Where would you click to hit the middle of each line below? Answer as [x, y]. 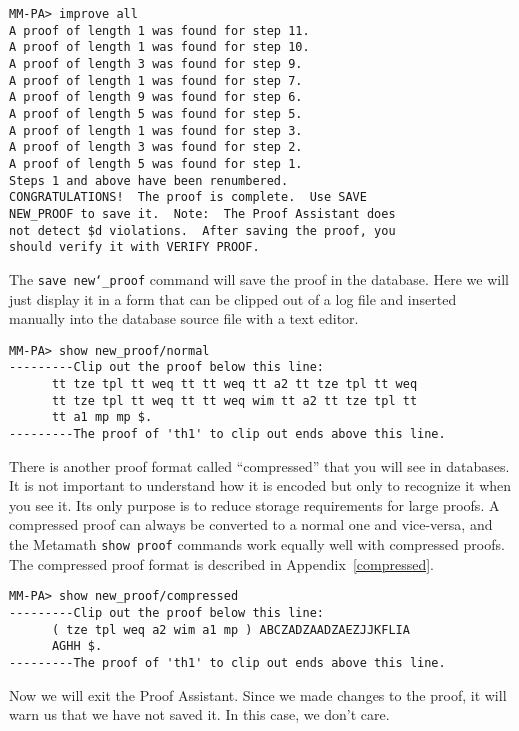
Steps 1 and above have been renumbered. [149, 180]
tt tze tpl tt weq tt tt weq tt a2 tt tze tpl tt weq [234, 384]
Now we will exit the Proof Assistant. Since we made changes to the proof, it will [258, 694]
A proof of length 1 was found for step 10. [159, 47]
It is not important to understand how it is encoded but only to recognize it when [260, 485]
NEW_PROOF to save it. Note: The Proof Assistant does [202, 213]
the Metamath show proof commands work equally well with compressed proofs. [257, 544]
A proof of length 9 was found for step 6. [156, 97]
